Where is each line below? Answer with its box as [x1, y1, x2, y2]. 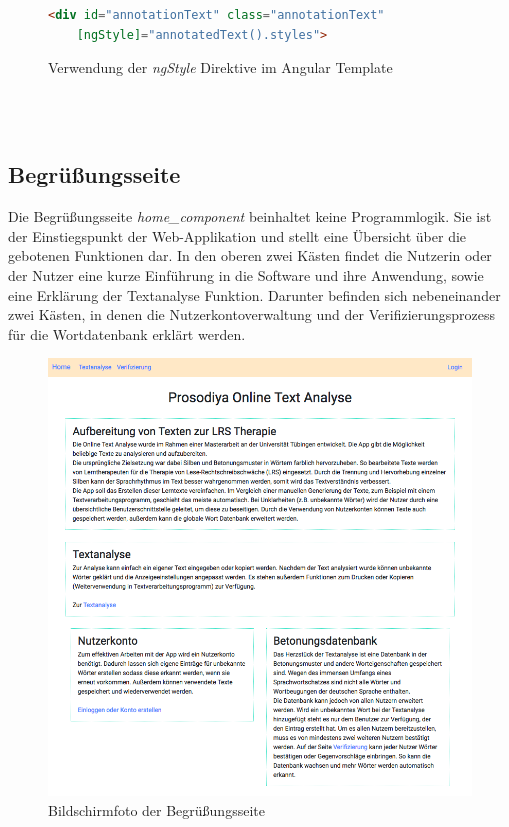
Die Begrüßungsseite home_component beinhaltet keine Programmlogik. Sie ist [8, 206, 492, 227]
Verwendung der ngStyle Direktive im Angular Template [48, 57, 393, 78]
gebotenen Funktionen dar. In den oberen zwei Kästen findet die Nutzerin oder [8, 245, 492, 266]
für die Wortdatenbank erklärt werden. [8, 323, 246, 344]
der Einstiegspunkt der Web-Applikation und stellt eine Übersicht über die [8, 225, 467, 246]
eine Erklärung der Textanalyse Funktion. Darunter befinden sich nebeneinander [8, 284, 501, 305]
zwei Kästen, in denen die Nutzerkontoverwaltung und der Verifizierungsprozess [8, 304, 496, 325]
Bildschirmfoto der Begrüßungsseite [48, 799, 265, 820]
